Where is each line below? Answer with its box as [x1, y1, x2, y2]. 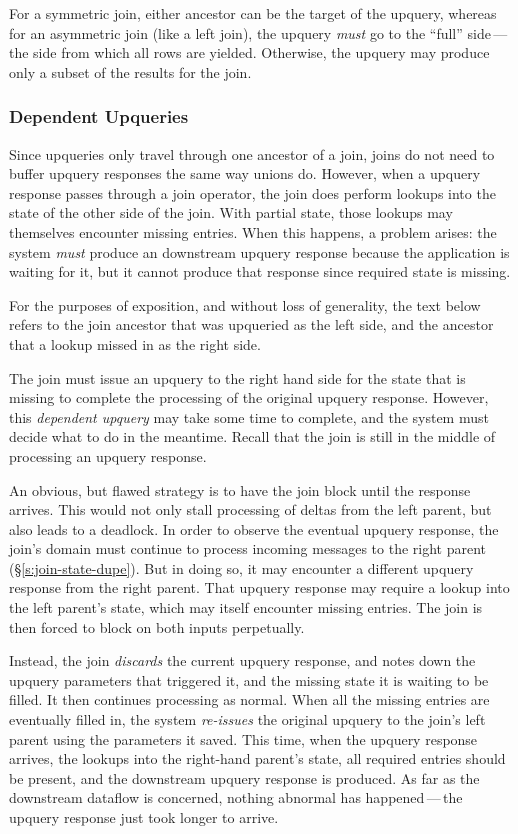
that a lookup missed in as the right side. [9, 333, 261, 354]
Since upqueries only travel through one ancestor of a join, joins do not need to [9, 143, 495, 164]
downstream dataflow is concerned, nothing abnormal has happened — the [9, 787, 463, 808]
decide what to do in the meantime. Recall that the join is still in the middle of [9, 426, 496, 447]
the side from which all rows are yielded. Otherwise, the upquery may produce [9, 42, 490, 63]
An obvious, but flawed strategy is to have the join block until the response [9, 479, 471, 500]
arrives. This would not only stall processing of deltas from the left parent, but [9, 499, 492, 520]
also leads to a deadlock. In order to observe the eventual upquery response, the [9, 518, 499, 539]
